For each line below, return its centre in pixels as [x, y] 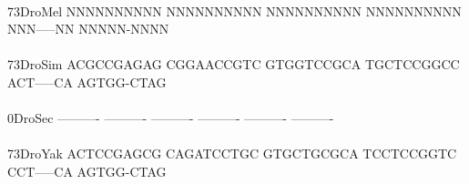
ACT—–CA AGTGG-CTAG [87, 82]
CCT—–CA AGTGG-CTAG [87, 171]
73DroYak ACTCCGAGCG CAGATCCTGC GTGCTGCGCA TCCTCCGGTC [232, 153]
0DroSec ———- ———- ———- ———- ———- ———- [171, 118]
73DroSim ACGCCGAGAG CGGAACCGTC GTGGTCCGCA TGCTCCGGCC [234, 64]
